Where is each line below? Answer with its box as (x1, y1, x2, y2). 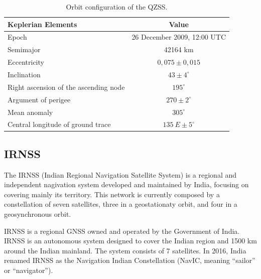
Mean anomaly (8, 106, 53, 117)
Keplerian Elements (8, 19, 77, 29)
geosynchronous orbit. (4, 209, 71, 219)
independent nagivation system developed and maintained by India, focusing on (4, 179, 249, 190)
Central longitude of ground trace (8, 119, 111, 129)
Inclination (8, 69, 41, 79)
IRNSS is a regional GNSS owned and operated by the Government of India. (4, 225, 240, 236)
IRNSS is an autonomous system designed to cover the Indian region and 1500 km (4, 235, 257, 246)
